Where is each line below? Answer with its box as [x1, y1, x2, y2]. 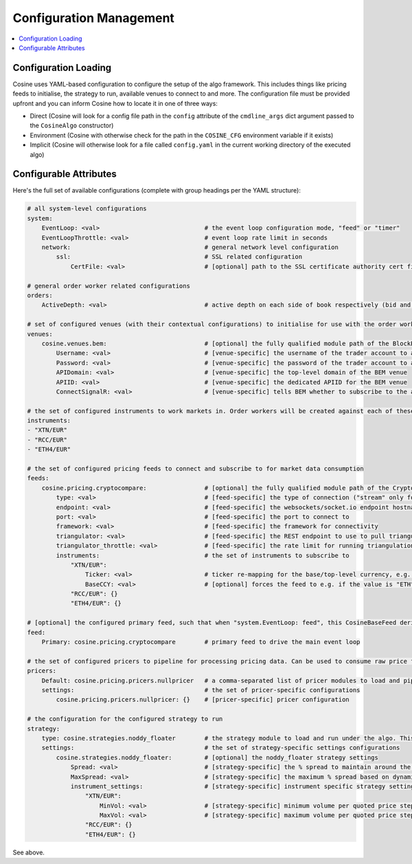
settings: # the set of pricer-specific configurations [41, 687, 360, 694]
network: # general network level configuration [41, 244, 339, 251]
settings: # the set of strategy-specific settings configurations [41, 744, 400, 752]
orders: [27, 291, 53, 299]
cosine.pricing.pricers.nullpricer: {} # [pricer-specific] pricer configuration [56, 695, 350, 704]
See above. [12, 848, 45, 856]
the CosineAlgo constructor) [30, 121, 114, 130]
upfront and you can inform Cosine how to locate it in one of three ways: [12, 99, 218, 107]
